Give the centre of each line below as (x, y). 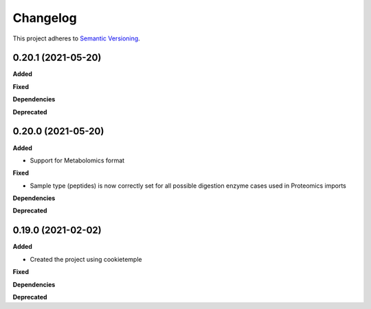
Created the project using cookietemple (86, 259)
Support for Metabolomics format (77, 160)
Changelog (45, 18)
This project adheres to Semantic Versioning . (76, 38)
